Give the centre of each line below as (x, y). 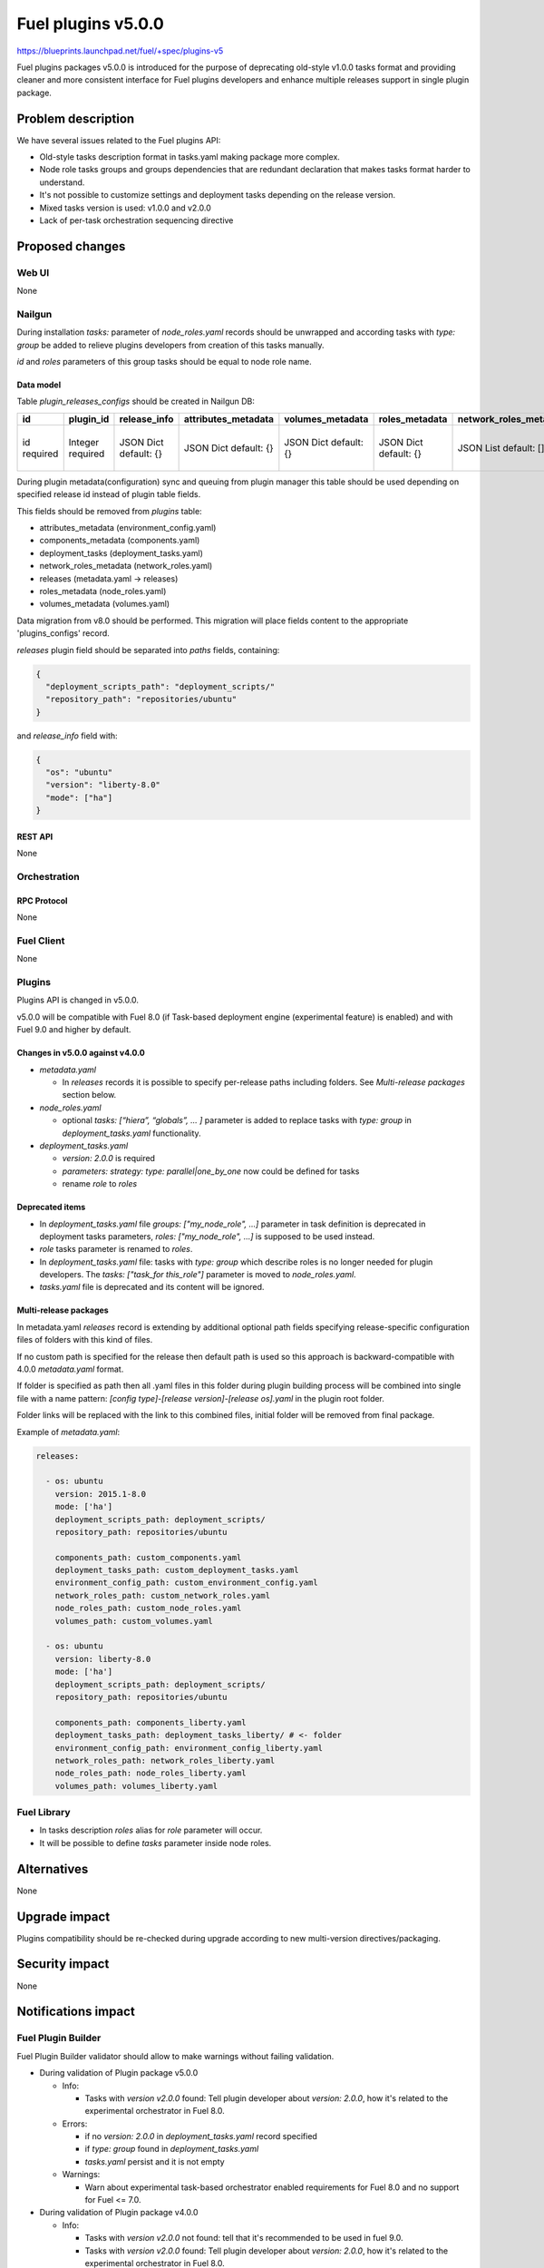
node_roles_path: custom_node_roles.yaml (148, 1608)
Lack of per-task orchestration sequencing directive (136, 220)
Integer (84, 442)
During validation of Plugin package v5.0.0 (119, 2073)
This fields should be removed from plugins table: (110, 511)
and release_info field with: (67, 736)
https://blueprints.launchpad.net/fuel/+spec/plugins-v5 (120, 51)
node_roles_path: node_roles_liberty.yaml (151, 1773)
